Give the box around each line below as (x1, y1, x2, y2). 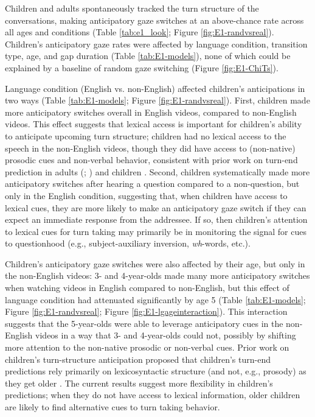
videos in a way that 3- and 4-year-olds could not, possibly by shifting (35, 329, 296, 342)
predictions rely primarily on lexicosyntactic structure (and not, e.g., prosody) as (5, 365, 306, 377)
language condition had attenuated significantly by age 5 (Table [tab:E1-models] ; (5, 293, 306, 306)
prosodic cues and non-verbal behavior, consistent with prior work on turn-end (5, 153, 298, 166)
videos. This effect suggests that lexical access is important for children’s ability (5, 117, 302, 130)
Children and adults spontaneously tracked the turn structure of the (5, 2, 259, 14)
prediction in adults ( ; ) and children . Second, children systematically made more (5, 165, 310, 178)
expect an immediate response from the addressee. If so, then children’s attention (5, 213, 308, 226)
